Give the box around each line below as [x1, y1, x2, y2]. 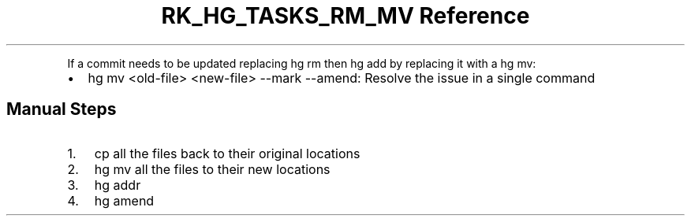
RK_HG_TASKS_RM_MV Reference [161, 2, 530, 29]
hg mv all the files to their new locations [94, 161, 331, 177]
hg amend [94, 192, 155, 209]
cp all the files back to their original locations [94, 145, 360, 161]
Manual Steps [6, 99, 117, 120]
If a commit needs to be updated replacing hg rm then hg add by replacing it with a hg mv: [67, 56, 536, 70]
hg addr [94, 176, 141, 193]
